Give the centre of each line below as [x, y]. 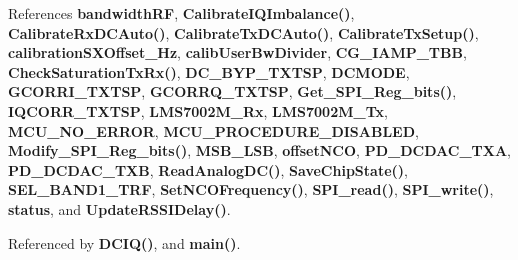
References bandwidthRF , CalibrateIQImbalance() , [181, 13]
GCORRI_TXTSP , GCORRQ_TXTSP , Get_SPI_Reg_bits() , [232, 91]
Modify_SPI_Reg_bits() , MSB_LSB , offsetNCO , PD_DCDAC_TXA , [259, 150]
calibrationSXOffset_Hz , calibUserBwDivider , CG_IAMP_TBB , [237, 52]
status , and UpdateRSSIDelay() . [119, 208]
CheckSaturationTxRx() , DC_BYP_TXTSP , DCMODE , [209, 71]
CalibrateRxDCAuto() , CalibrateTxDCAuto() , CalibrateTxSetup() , [243, 32]
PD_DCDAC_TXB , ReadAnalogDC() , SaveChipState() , [208, 169]
